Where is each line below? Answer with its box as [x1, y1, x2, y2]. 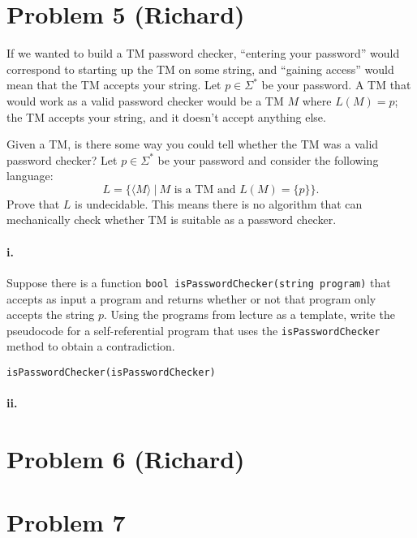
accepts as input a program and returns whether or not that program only [6, 290, 376, 307]
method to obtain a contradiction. [6, 338, 175, 355]
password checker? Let [6, 151, 118, 168]
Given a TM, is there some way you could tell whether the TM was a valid [6, 136, 379, 153]
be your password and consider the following [157, 151, 379, 168]
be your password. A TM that [261, 76, 411, 93]
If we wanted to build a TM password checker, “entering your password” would [6, 45, 400, 62]
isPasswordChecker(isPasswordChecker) [6, 366, 216, 378]
